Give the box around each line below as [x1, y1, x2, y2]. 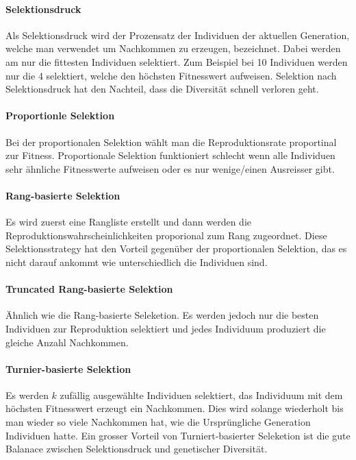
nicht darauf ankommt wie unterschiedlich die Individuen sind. [5, 254, 268, 269]
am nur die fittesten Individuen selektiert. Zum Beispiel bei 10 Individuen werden [5, 54, 348, 69]
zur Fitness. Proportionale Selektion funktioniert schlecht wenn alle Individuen [5, 148, 335, 162]
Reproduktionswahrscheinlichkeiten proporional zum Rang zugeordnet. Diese [5, 228, 327, 242]
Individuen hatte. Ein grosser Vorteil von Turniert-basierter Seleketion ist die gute [5, 428, 351, 442]
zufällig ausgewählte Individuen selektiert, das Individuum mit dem [60, 387, 343, 402]
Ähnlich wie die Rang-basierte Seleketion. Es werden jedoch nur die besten [5, 308, 319, 322]
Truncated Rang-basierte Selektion [5, 282, 173, 296]
